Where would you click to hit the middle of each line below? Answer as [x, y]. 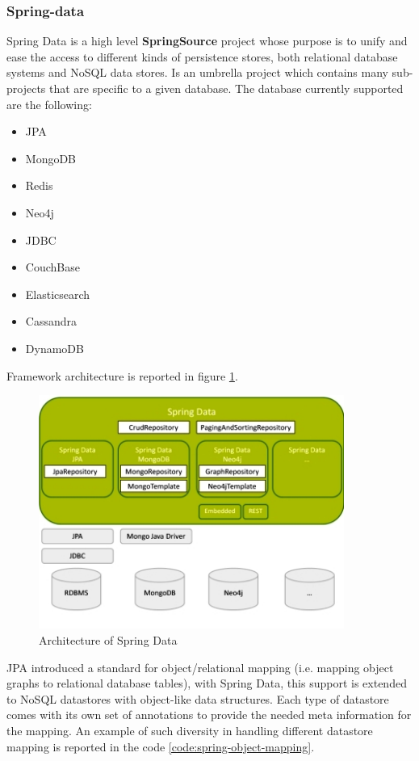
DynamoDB [54, 348]
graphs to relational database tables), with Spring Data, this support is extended [207, 683]
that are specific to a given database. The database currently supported [226, 88]
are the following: [49, 104]
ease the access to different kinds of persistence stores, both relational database [202, 56]
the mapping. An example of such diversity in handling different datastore [190, 731]
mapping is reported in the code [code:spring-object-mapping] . [161, 746]
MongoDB [51, 158]
